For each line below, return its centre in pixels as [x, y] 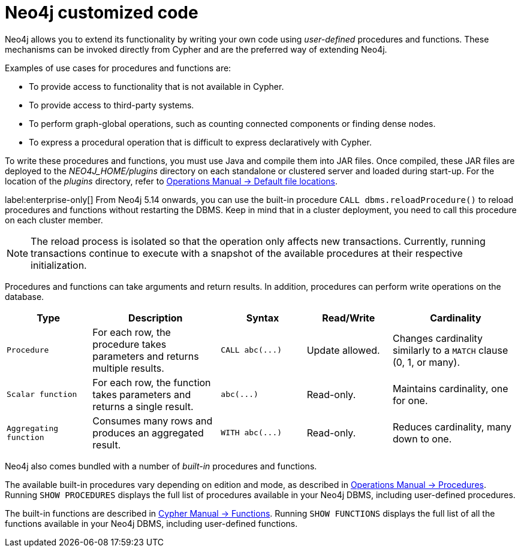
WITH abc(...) [252, 433]
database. [25, 296]
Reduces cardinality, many [452, 427]
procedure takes [130, 344]
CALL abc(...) [252, 350]
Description [156, 318]
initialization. [59, 265]
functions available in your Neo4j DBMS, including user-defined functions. [151, 523]
